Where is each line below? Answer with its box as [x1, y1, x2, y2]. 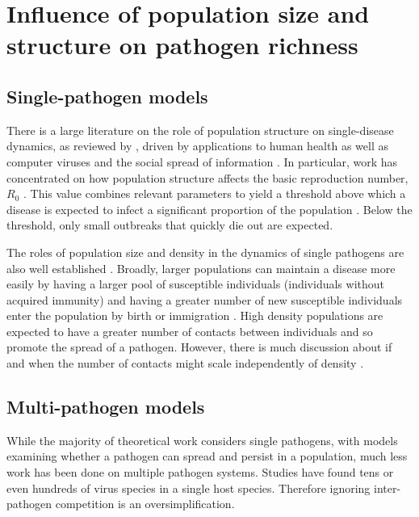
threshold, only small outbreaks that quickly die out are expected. [6, 216, 333, 233]
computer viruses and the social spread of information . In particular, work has [6, 153, 398, 170]
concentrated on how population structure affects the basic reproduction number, [6, 169, 409, 186]
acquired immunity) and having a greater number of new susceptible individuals [6, 291, 403, 308]
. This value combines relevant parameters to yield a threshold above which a [23, 185, 406, 202]
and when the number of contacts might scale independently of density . [6, 355, 364, 372]
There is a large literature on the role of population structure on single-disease [6, 121, 394, 138]
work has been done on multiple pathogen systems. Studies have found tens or [6, 464, 394, 481]
